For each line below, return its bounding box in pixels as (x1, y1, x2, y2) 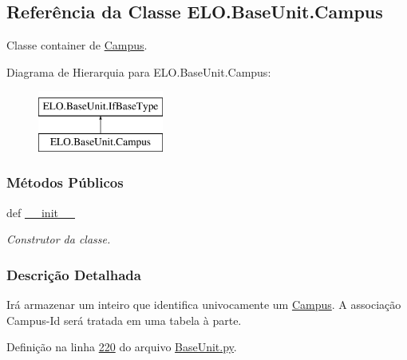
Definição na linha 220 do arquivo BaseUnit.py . (6, 338, 237, 355)
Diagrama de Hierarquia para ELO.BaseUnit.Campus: (6, 63, 271, 80)
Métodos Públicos (6, 172, 124, 192)
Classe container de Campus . (6, 37, 148, 53)
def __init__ (6, 204, 75, 220)
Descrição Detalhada (6, 264, 141, 284)
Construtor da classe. (6, 231, 111, 247)
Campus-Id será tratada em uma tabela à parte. (6, 311, 242, 328)
